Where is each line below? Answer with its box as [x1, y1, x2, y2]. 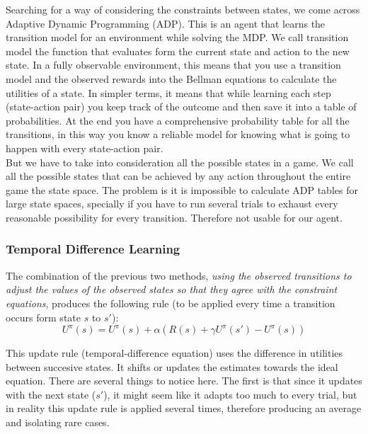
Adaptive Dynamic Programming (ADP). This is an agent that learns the [6, 16, 326, 30]
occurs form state [6, 309, 81, 324]
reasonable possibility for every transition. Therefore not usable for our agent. [6, 210, 343, 224]
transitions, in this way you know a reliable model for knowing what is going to [6, 127, 350, 142]
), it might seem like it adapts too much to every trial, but [103, 387, 357, 401]
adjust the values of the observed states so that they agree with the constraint [6, 282, 338, 297]
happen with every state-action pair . [6, 140, 163, 155]
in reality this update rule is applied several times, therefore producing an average [6, 401, 362, 416]
